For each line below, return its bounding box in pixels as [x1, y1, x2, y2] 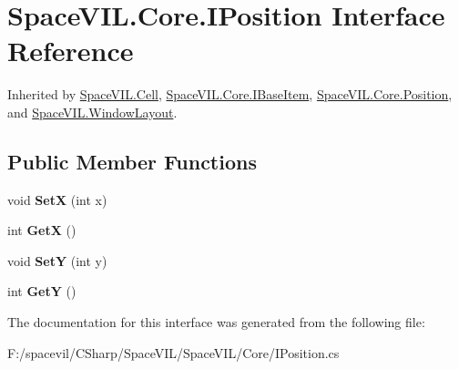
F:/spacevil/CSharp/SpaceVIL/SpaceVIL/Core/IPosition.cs [7, 343, 340, 362]
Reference [7, 32, 134, 69]
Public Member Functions [7, 147, 257, 175]
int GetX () [7, 220, 76, 240]
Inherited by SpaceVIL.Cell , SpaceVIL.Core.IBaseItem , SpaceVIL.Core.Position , [7, 85, 453, 104]
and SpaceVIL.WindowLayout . [7, 102, 178, 121]
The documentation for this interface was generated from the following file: [7, 313, 425, 332]
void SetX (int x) [7, 190, 107, 209]
